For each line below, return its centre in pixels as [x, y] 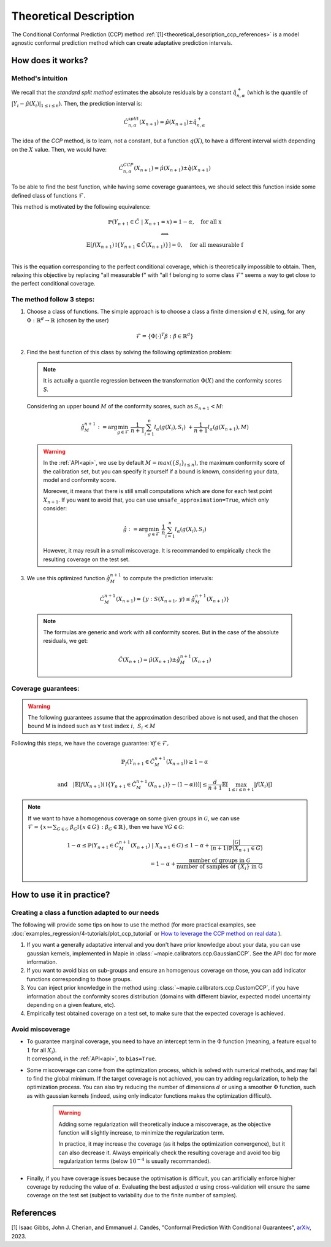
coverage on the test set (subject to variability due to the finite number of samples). [132, 1195]
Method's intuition [39, 78]
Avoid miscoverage [41, 1030]
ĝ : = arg [135, 529]
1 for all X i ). [42, 1051]
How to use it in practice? [61, 895]
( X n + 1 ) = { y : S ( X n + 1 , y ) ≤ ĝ [155, 600]
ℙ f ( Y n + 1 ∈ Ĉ [138, 763]
